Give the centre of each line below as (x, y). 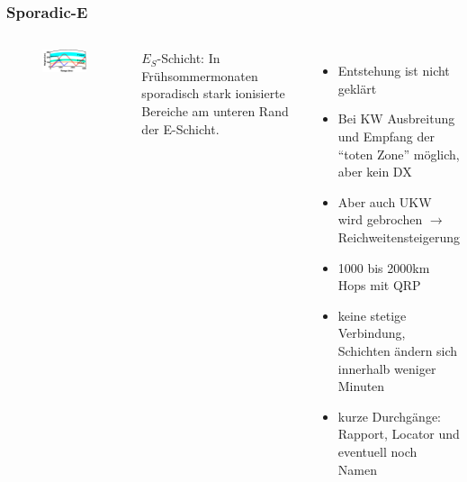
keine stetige (372, 315)
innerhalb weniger (387, 368)
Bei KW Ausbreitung (396, 118)
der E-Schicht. (180, 128)
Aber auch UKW (385, 201)
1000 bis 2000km (384, 267)
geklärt (357, 88)
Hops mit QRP (379, 285)
